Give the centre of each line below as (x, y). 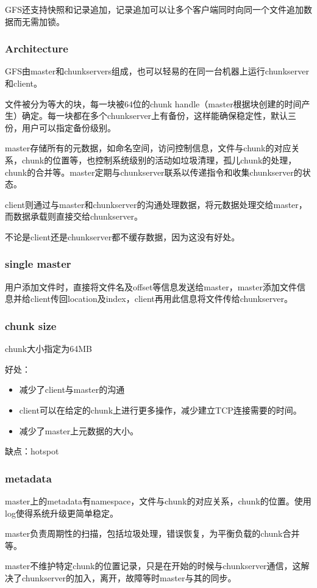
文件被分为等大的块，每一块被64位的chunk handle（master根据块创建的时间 (153, 103)
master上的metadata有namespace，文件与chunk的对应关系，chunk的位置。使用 (158, 500)
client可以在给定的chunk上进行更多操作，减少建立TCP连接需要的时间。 (160, 410)
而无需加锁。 (39, 21)
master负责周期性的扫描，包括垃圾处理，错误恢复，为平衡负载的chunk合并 (152, 533)
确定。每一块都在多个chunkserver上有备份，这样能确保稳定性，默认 (155, 116)
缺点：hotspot (32, 451)
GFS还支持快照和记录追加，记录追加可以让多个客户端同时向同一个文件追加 (154, 9)
